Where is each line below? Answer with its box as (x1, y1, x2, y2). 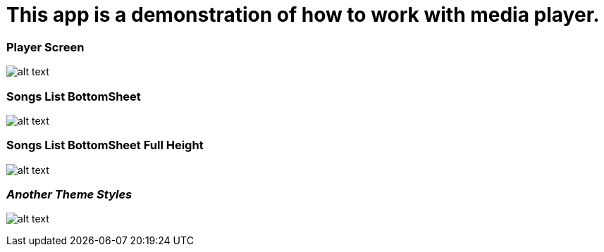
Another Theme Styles (6, 187, 132, 201)
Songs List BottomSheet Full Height (6, 138, 204, 153)
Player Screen (6, 39, 85, 54)
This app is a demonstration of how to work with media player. (6, 3, 600, 27)
